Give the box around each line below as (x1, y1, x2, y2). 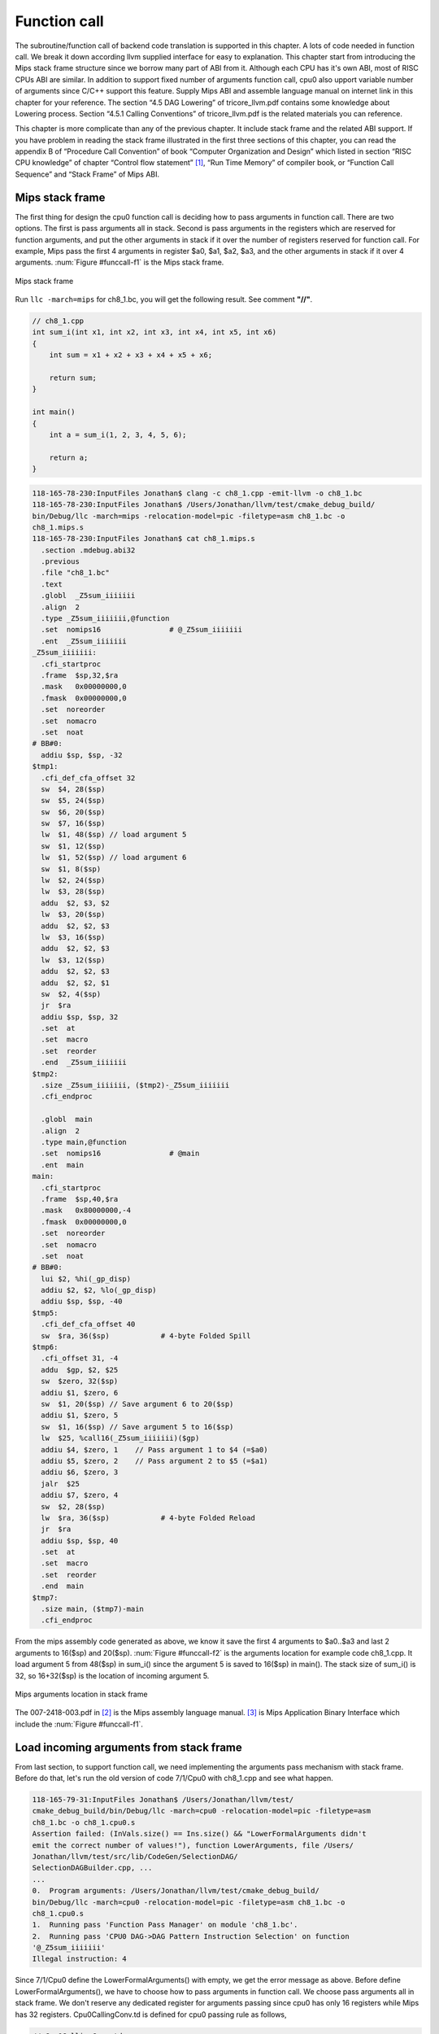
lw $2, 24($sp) (41, 875, 106, 885)
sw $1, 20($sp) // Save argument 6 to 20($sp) (41, 1399, 234, 1408)
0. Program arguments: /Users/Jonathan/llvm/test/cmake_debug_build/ (32, 1886, 320, 1896)
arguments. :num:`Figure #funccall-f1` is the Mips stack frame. (15, 257, 224, 268)
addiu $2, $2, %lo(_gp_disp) (41, 1285, 158, 1295)
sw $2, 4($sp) (41, 989, 102, 998)
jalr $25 (41, 1479, 80, 1488)
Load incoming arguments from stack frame (15, 1740, 243, 1754)
